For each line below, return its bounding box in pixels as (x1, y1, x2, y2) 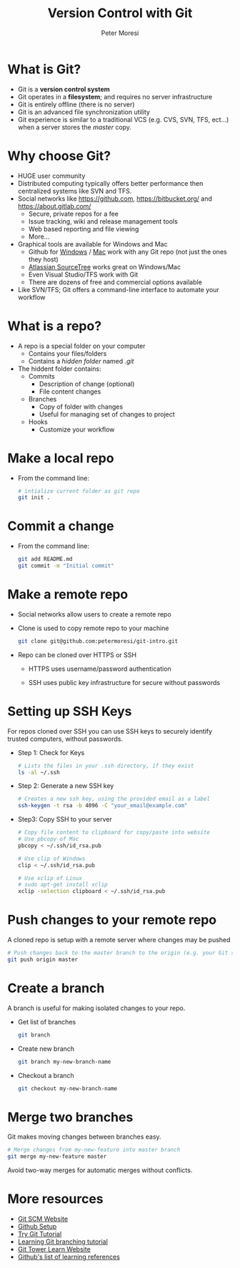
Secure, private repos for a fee (28, 209, 119, 218)
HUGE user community (17, 171, 86, 180)
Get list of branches (17, 1017, 76, 1026)
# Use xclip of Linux (17, 874, 82, 882)
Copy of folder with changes (39, 402, 124, 411)
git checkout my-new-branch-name (17, 1084, 118, 1092)
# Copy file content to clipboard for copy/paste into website (17, 829, 211, 837)
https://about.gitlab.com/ (17, 201, 91, 210)
